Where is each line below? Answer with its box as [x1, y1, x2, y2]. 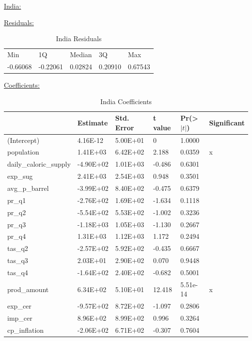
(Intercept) [7, 135, 40, 145]
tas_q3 [7, 255, 28, 265]
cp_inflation [7, 325, 44, 335]
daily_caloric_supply [7, 159, 71, 169]
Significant [209, 117, 245, 127]
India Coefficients [100, 96, 152, 106]
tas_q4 [7, 267, 28, 277]
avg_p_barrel [7, 183, 49, 193]
